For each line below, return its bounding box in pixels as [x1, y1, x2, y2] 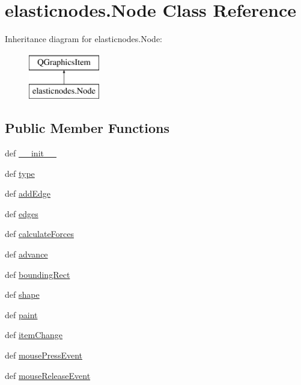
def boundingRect [5, 268, 70, 280]
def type [5, 167, 35, 179]
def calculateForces [5, 227, 74, 240]
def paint [5, 308, 38, 321]
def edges [5, 207, 38, 220]
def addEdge [5, 187, 51, 200]
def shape [5, 288, 40, 301]
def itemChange [5, 328, 63, 341]
